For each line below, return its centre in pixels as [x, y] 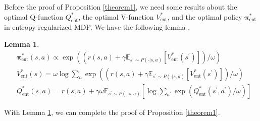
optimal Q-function [34, 16]
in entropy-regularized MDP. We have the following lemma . [97, 27]
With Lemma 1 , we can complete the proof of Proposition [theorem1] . [112, 112]
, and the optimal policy [205, 16]
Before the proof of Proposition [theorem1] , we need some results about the [121, 7]
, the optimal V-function [116, 16]
